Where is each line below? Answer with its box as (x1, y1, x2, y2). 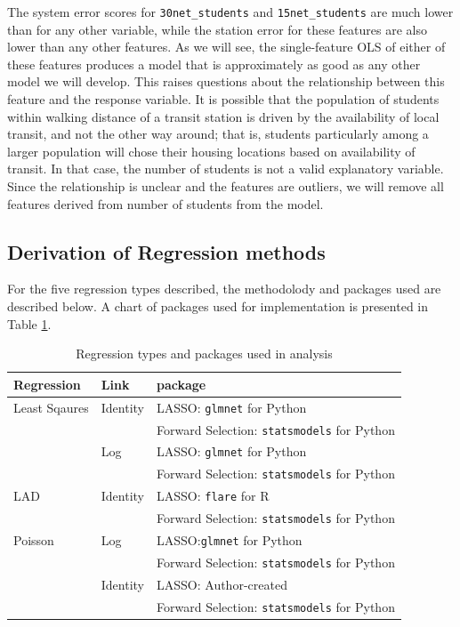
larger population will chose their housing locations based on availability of (7, 141, 416, 160)
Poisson (13, 531, 54, 550)
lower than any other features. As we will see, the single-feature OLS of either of (7, 37, 446, 56)
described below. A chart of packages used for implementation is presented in (7, 296, 429, 315)
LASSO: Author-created (157, 575, 287, 593)
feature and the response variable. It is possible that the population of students (7, 90, 440, 109)
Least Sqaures (13, 398, 89, 416)
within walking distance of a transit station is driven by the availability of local (7, 107, 440, 125)
